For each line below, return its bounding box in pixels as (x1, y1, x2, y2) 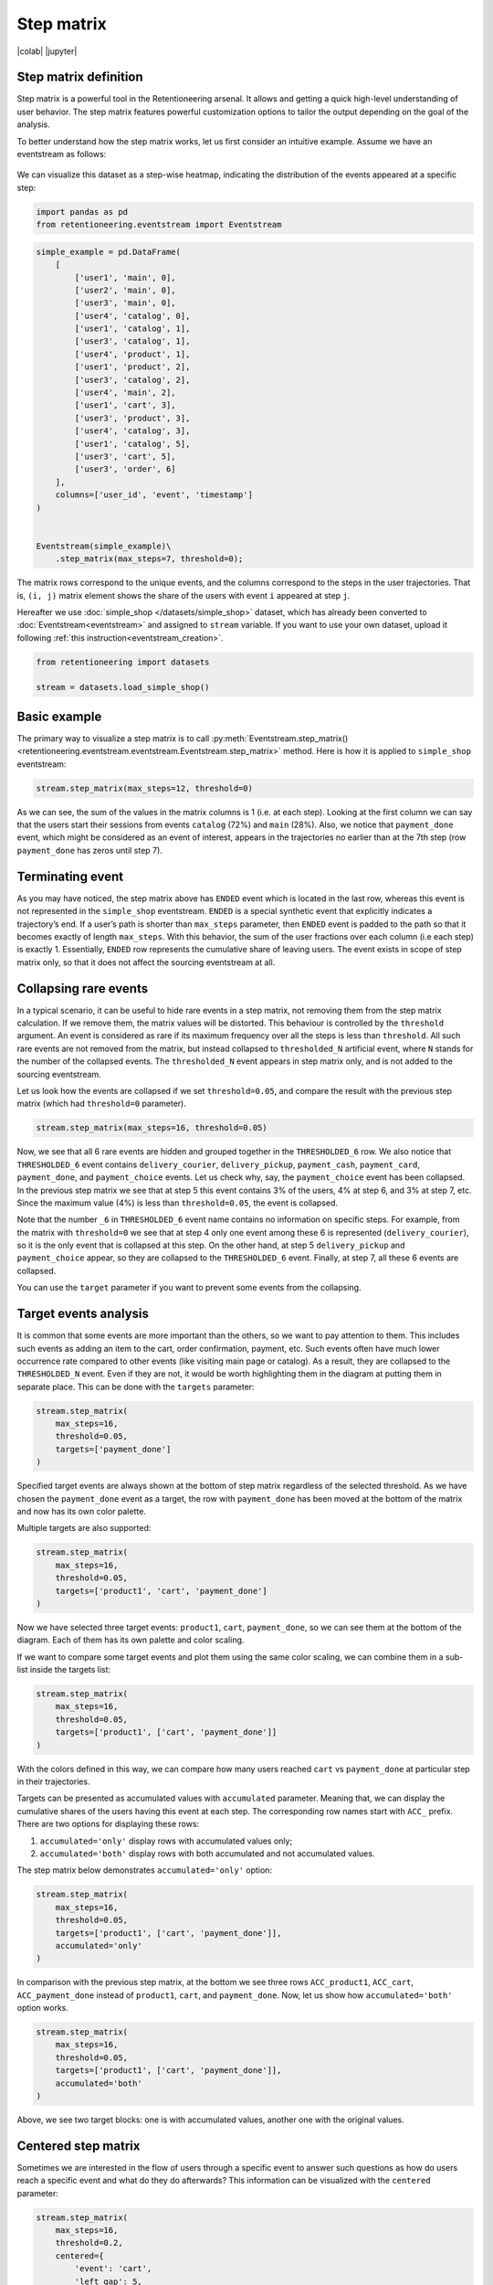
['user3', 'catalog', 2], (74, 375, 191, 385)
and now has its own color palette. (16, 1506, 146, 1517)
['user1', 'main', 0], (74, 272, 177, 282)
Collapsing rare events (16, 981, 149, 996)
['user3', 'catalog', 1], (74, 336, 191, 346)
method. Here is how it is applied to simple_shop (283, 746, 472, 757)
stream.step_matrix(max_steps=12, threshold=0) (36, 782, 253, 793)
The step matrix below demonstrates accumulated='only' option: (16, 1865, 273, 1876)
